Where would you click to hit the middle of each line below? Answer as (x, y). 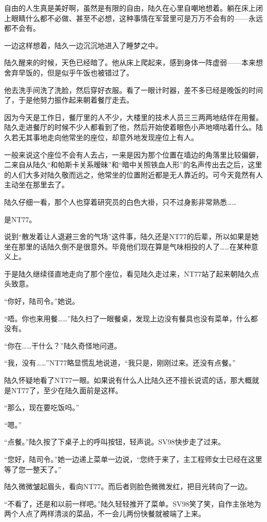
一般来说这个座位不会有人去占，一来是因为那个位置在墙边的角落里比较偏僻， (133, 154)
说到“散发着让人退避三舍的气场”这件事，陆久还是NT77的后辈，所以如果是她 (131, 236)
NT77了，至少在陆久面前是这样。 (67, 390)
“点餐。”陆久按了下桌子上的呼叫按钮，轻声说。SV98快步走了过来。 (115, 442)
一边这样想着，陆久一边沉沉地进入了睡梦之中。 (83, 45)
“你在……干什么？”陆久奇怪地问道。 (63, 345)
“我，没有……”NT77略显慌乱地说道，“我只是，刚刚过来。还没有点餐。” (120, 363)
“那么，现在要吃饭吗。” (42, 407)
